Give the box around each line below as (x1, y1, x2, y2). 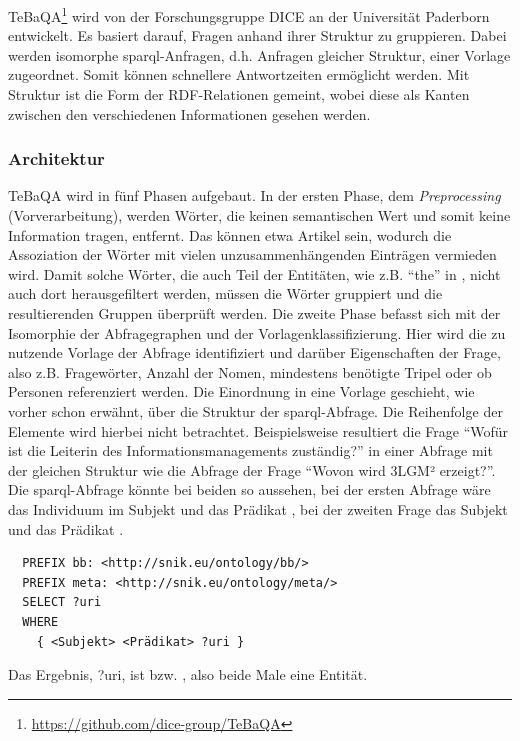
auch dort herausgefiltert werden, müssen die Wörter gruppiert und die (8, 283, 443, 304)
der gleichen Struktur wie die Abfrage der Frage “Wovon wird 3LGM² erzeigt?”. (8, 459, 496, 480)
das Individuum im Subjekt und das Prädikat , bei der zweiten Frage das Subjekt (8, 498, 508, 519)
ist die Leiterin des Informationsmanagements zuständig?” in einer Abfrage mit (8, 440, 493, 461)
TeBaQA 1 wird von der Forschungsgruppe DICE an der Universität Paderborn (8, 3, 490, 26)
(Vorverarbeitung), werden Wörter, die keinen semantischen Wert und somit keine (8, 205, 511, 226)
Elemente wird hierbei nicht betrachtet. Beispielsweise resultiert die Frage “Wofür (8, 420, 509, 441)
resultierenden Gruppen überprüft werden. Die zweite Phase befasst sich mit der (8, 303, 501, 323)
